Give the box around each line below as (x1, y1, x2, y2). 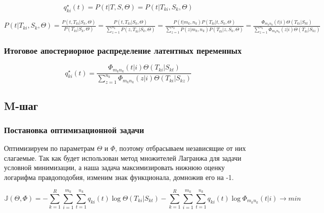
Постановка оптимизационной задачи (4, 123, 144, 136)
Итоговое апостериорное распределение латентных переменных (4, 44, 242, 56)
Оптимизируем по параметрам (4, 143, 95, 153)
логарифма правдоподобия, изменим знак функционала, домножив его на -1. (4, 172, 234, 182)
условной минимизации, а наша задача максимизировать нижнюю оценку (4, 162, 225, 173)
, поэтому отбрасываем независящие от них (115, 143, 246, 153)
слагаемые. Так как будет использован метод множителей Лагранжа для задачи (4, 152, 242, 163)
